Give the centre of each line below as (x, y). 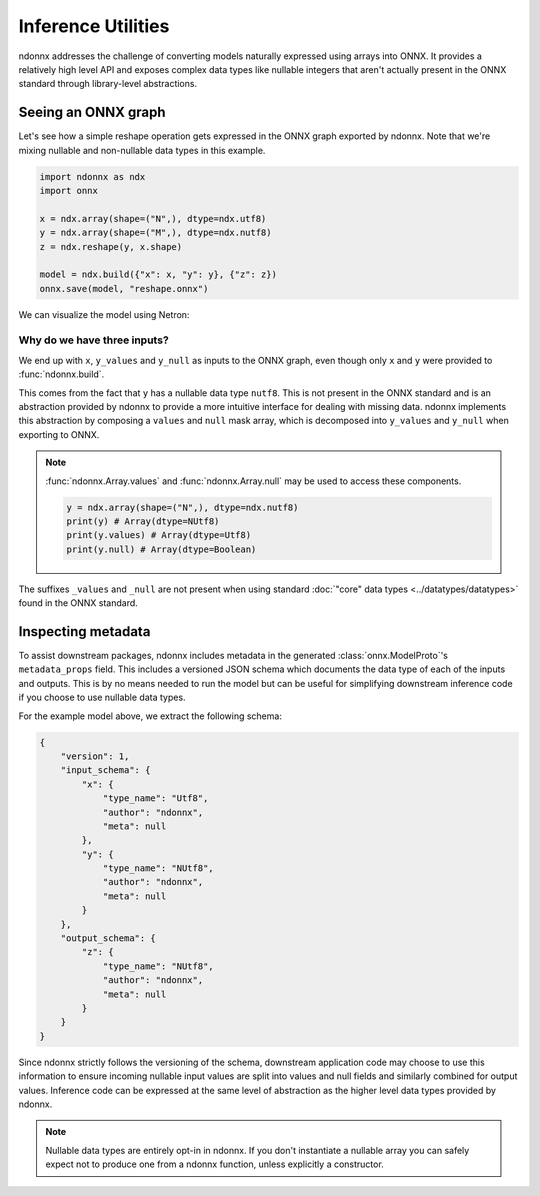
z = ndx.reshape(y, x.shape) (111, 246)
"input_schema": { (105, 770)
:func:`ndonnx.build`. (61, 374)
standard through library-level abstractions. (108, 84)
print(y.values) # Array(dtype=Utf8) (159, 535)
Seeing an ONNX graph (92, 112)
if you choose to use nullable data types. (102, 697)
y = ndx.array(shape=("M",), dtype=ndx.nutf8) (155, 233)
